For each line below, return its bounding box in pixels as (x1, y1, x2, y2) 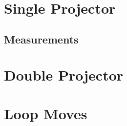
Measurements (4, 31, 79, 46)
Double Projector (4, 65, 124, 85)
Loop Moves (4, 103, 87, 123)
